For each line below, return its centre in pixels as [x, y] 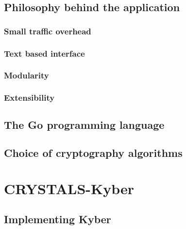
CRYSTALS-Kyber [69, 188]
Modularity [26, 75]
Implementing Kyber [58, 219]
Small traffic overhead [48, 31]
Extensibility [29, 98]
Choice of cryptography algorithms [93, 153]
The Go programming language [84, 124]
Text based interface [44, 53]
